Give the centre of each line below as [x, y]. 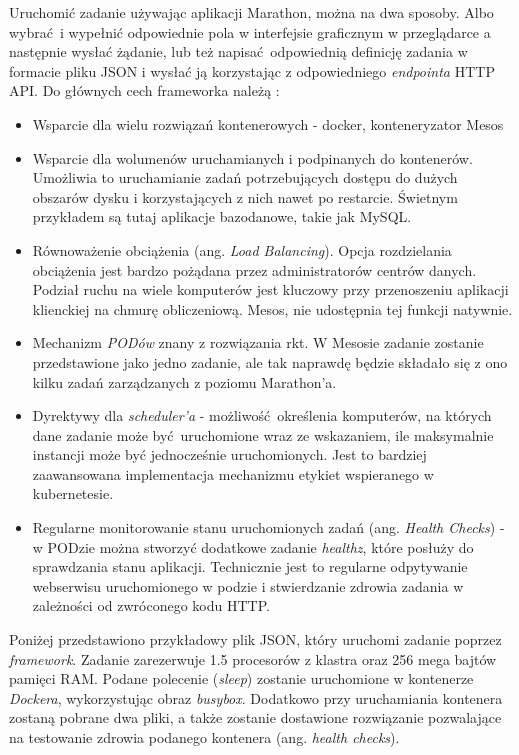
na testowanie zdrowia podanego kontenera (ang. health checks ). [204, 737]
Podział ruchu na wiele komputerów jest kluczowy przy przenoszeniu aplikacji [270, 289]
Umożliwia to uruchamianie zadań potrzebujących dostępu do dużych [245, 177]
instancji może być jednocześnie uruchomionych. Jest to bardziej [229, 454]
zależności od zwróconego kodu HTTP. [151, 605]
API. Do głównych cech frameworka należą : [144, 90]
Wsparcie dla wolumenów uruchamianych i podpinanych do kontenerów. [252, 157]
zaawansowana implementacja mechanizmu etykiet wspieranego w [233, 473]
